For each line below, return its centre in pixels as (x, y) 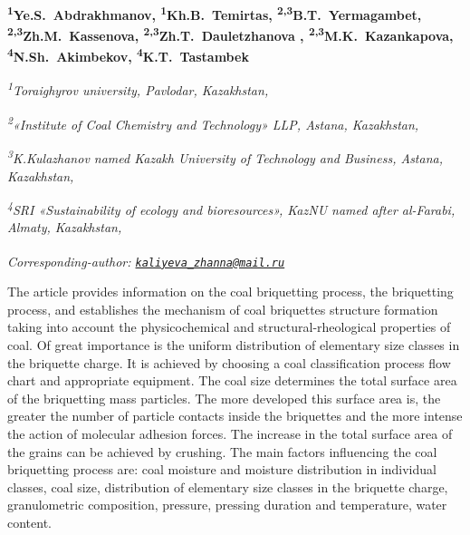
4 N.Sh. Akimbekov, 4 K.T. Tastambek (128, 55)
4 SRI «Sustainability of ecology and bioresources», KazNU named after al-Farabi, (231, 208)
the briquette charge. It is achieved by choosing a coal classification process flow (229, 362)
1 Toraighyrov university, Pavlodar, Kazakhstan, (138, 89)
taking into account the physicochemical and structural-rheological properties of (229, 327)
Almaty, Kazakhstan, (65, 227)
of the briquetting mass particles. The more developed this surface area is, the (224, 398)
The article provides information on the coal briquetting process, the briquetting (230, 292)
